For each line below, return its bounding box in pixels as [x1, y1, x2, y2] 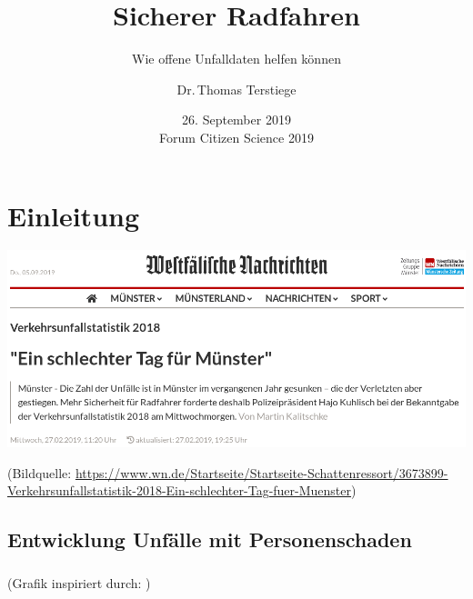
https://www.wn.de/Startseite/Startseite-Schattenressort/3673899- [75, 463, 448, 482]
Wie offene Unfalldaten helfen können [132, 49, 341, 68]
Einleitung [7, 196, 140, 234]
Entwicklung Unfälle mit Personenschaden [7, 525, 412, 554]
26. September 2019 [182, 110, 291, 129]
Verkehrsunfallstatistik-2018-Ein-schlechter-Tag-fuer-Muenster [7, 481, 352, 500]
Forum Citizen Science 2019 [159, 127, 314, 146]
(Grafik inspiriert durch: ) [7, 573, 151, 592]
